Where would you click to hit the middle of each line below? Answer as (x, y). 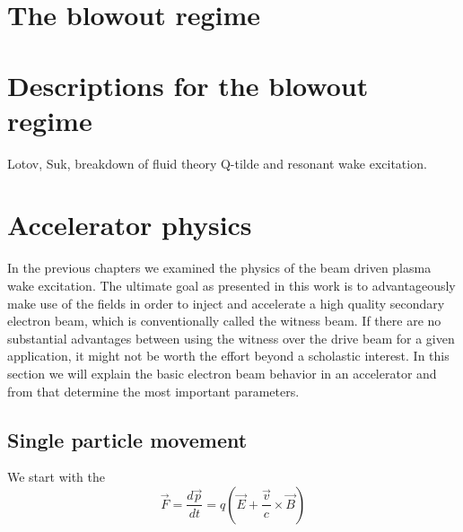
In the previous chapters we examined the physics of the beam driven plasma (219, 268)
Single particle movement (127, 439)
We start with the (57, 477)
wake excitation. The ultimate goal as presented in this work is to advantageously (231, 285)
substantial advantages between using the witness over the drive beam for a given (231, 338)
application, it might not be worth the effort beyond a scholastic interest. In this (228, 356)
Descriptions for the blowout (188, 85)
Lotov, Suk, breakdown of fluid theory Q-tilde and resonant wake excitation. (217, 163)
